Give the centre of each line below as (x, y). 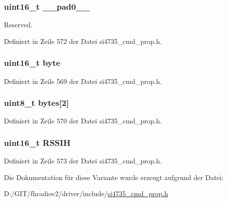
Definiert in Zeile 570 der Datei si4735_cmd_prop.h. (83, 121)
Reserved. (18, 25)
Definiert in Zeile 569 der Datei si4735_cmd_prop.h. (83, 81)
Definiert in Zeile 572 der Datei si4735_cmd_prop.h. (83, 41)
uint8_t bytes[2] (37, 103)
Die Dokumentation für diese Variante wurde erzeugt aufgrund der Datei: (114, 177)
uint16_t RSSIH (37, 142)
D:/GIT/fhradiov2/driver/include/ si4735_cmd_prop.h (86, 193)
